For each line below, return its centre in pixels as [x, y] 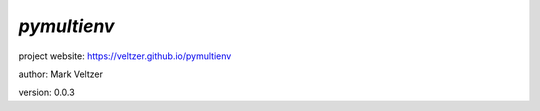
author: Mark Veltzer [61, 74]
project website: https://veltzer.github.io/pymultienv [125, 56]
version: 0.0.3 [46, 92]
